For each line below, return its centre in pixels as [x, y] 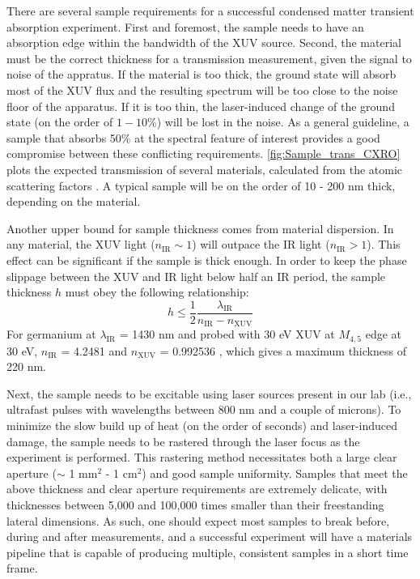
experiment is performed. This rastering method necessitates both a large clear [202, 457]
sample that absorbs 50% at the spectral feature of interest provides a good [193, 137]
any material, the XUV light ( [81, 244]
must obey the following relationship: [157, 292]
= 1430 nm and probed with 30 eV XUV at [227, 334]
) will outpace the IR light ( [261, 244]
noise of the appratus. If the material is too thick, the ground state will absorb [202, 74]
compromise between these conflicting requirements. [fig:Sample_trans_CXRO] [204, 153]
